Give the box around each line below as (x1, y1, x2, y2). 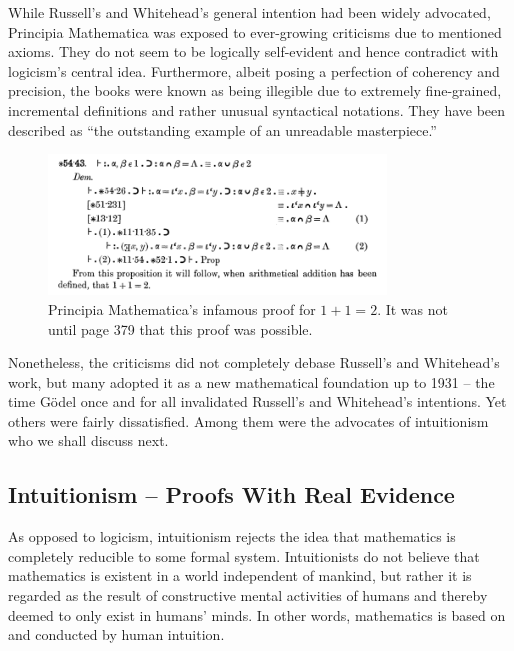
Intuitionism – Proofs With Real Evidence (8, 479, 455, 510)
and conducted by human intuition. (8, 624, 225, 645)
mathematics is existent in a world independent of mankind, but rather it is (8, 565, 472, 586)
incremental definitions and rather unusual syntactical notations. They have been (8, 99, 506, 120)
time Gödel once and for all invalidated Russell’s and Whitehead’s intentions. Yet (8, 391, 507, 412)
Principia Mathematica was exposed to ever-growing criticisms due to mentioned (8, 21, 502, 42)
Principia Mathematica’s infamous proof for (48, 298, 316, 319)
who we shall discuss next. (8, 430, 169, 451)
